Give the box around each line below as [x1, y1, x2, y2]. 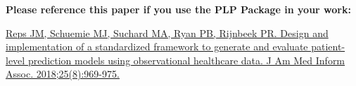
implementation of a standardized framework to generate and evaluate [6, 39, 308, 54]
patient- [311, 39, 345, 54]
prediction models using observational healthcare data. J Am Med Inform [27, 52, 345, 67]
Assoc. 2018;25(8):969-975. [6, 66, 120, 81]
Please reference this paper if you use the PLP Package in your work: [6, 2, 351, 16]
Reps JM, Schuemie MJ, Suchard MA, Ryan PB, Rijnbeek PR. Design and [6, 25, 329, 40]
